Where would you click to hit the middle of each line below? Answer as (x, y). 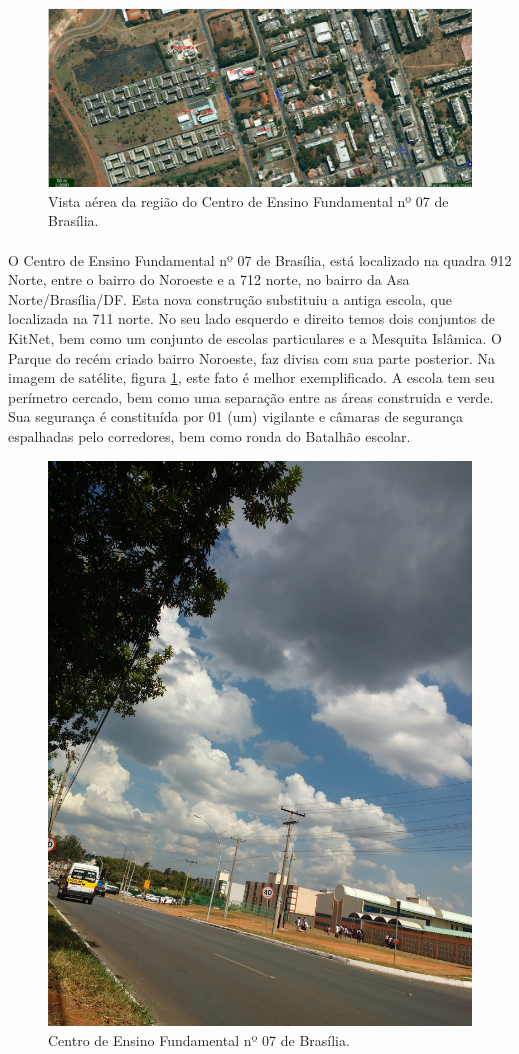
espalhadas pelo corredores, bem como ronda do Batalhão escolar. (209, 436)
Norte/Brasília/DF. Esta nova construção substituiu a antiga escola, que (230, 298)
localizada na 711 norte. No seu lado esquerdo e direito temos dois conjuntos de (251, 318)
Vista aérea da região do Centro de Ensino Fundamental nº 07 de (248, 200)
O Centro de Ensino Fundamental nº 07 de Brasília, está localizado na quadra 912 (260, 259)
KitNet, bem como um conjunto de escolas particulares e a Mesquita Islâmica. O (255, 338)
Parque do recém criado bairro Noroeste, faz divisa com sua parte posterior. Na (251, 357)
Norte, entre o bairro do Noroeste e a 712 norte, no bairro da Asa (209, 279)
